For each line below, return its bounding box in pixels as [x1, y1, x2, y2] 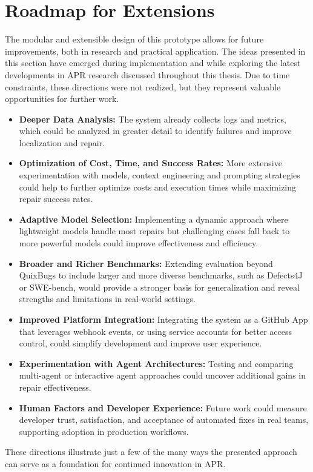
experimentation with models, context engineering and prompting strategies [19, 169, 300, 181]
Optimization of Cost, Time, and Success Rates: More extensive [19, 157, 282, 169]
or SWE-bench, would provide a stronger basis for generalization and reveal [19, 280, 300, 293]
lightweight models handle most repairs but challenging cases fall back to [19, 224, 290, 237]
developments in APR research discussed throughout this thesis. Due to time [5, 68, 290, 81]
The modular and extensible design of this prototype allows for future [5, 33, 264, 46]
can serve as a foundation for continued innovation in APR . [5, 457, 226, 470]
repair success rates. [19, 192, 93, 205]
